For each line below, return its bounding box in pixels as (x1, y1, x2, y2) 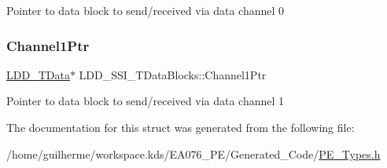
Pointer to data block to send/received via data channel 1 (6, 93, 285, 109)
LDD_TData (6, 66, 70, 82)
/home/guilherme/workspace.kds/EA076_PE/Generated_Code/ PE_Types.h (6, 145, 381, 162)
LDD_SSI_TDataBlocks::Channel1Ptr (79, 66, 267, 82)
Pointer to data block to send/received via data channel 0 (6, 2, 285, 18)
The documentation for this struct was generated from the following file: (6, 119, 355, 135)
